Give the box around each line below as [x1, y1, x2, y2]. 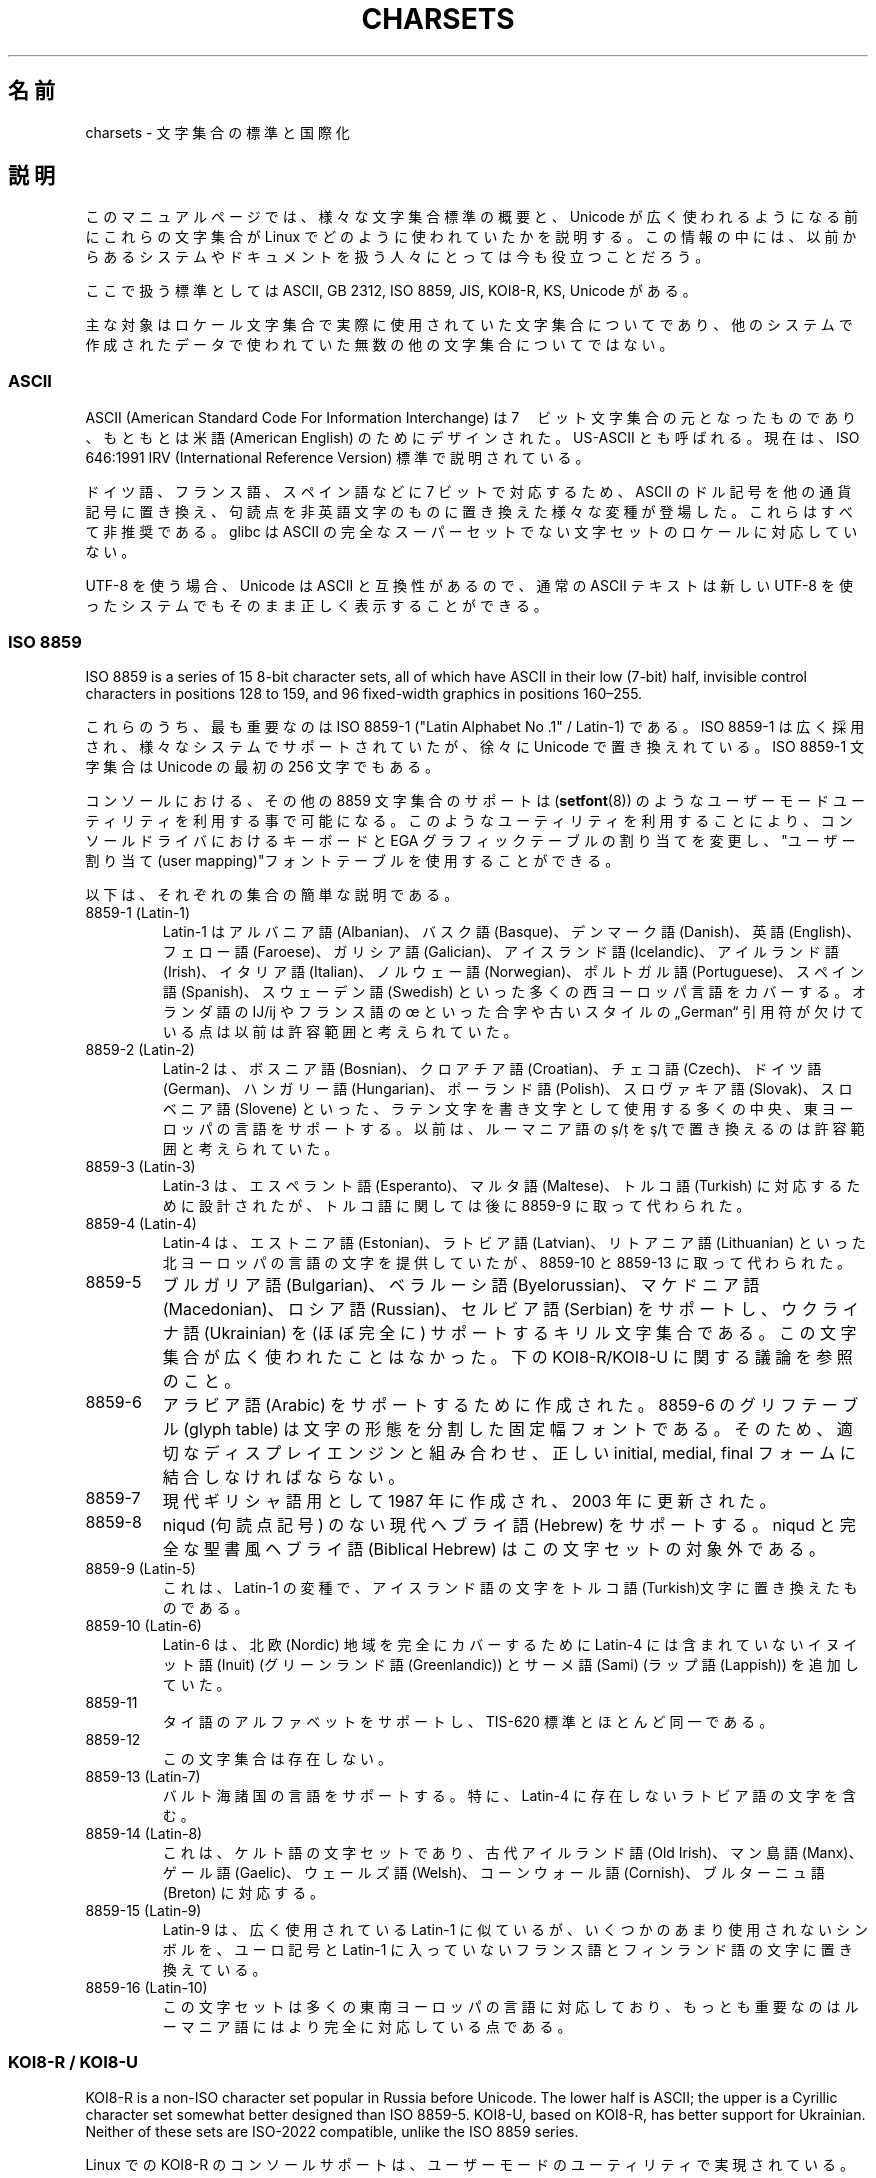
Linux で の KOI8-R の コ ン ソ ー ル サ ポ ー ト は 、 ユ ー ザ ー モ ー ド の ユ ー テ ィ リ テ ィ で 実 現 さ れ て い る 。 [85, 2155, 854, 2173]
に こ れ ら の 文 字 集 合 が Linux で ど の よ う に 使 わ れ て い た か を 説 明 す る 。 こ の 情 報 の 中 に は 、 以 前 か [85, 228, 857, 246]
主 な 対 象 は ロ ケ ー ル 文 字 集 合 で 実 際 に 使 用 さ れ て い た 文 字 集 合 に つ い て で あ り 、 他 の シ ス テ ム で [85, 316, 853, 334]
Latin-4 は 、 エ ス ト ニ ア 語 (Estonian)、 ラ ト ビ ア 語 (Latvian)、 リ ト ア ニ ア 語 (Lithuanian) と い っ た [162, 1233, 866, 1251]
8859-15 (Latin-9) [85, 1901, 202, 1919]
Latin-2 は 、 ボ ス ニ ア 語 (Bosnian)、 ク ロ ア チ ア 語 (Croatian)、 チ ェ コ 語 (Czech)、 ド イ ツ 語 [162, 1059, 822, 1077]
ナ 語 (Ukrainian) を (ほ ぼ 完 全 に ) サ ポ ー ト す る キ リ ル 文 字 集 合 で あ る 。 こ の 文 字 [162, 1322, 857, 1343]
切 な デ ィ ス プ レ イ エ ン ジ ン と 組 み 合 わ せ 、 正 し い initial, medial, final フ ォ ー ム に [162, 1442, 856, 1463]
